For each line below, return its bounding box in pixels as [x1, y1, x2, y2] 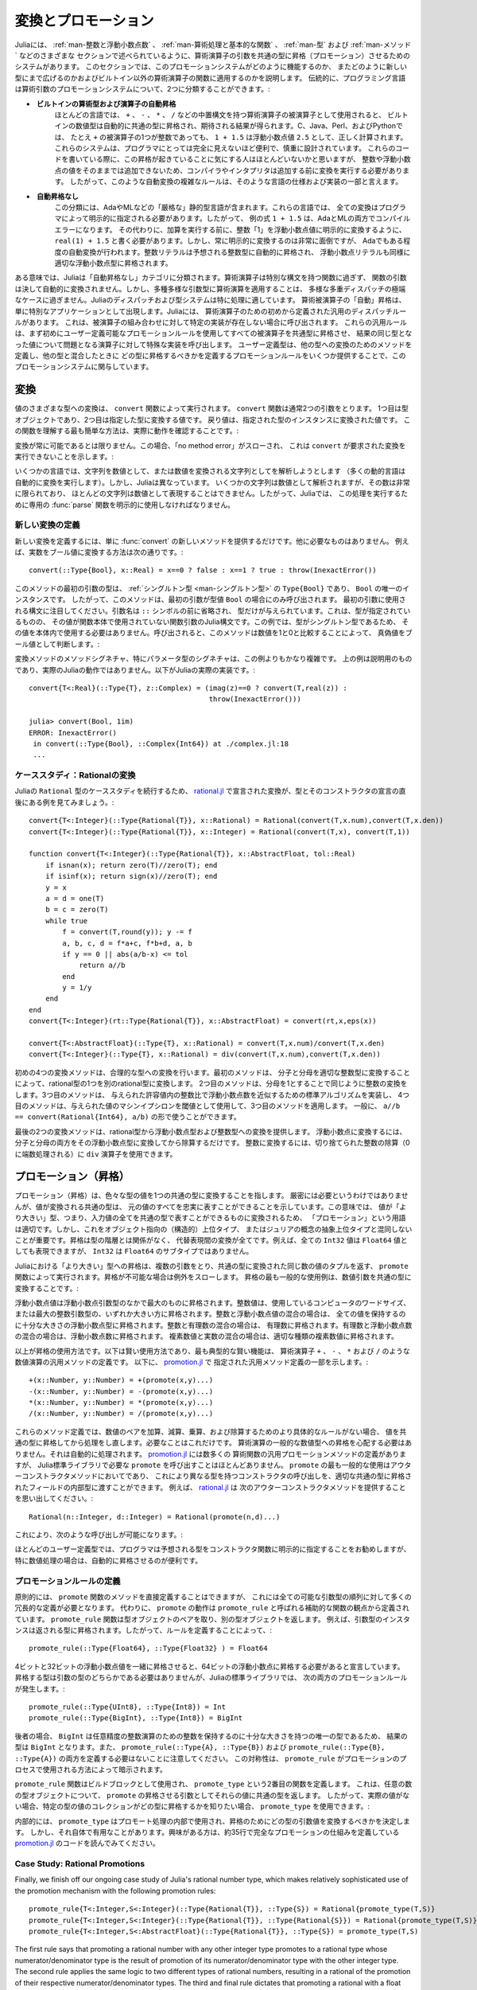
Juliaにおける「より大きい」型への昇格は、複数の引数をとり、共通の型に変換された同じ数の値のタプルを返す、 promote [14, 1261, 409, 1270]
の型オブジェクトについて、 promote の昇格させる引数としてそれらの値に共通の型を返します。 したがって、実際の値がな [14, 1790, 410, 1800]
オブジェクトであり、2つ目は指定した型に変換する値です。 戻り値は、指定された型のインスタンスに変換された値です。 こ [14, 415, 411, 424]
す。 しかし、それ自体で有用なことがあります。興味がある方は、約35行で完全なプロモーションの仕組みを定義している [14, 1827, 400, 1836]
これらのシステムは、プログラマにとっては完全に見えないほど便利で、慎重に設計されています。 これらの [54, 143, 396, 153]
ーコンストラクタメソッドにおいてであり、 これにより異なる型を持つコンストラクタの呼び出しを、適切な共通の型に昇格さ [14, 1471, 413, 1481]
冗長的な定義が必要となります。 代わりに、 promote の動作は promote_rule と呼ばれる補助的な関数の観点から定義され [14, 1603, 409, 1613]
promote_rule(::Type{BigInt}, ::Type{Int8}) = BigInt [29, 1714, 242, 1723]
